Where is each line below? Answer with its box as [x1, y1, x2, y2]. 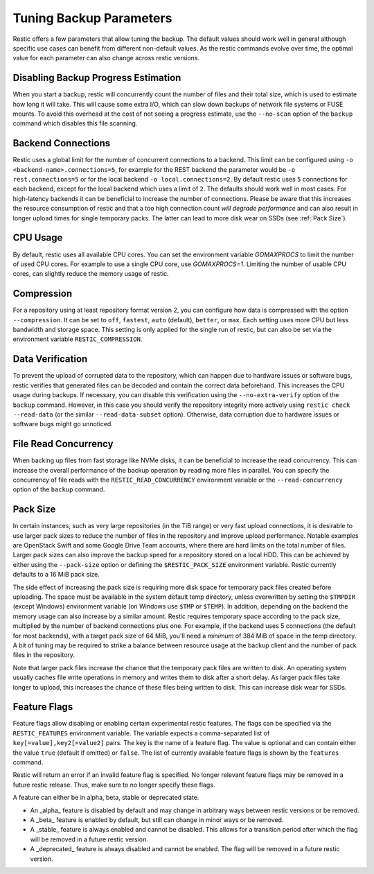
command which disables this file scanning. [12, 119, 138, 128]
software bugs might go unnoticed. [12, 420, 114, 428]
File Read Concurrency [12, 438, 114, 450]
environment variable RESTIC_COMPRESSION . [12, 335, 143, 343]
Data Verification [12, 353, 88, 365]
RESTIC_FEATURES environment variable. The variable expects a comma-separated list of [12, 728, 270, 737]
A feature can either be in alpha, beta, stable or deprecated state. [12, 794, 199, 802]
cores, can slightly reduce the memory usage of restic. [12, 270, 169, 278]
